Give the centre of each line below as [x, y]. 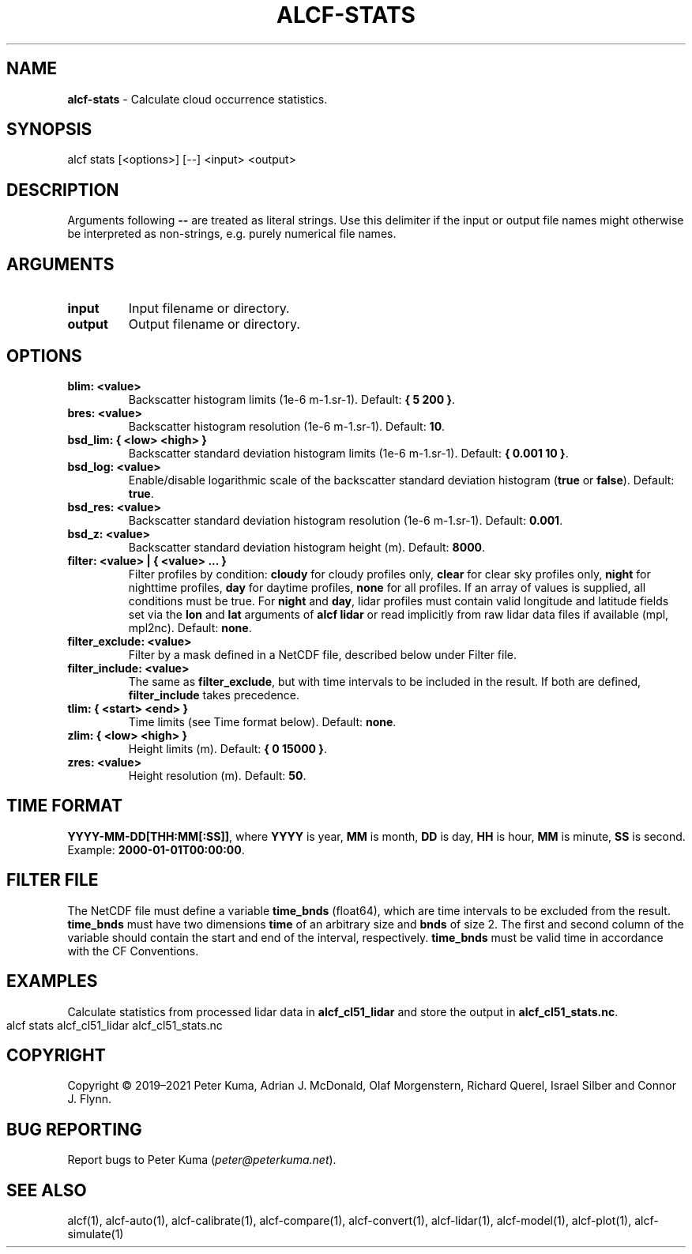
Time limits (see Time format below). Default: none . [262, 721]
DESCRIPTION [63, 190]
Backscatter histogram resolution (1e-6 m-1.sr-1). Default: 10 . [287, 426]
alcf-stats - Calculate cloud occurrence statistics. [197, 99]
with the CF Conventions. [133, 951]
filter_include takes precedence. [214, 695]
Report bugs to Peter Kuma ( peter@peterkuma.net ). [202, 1160]
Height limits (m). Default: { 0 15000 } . [228, 748]
